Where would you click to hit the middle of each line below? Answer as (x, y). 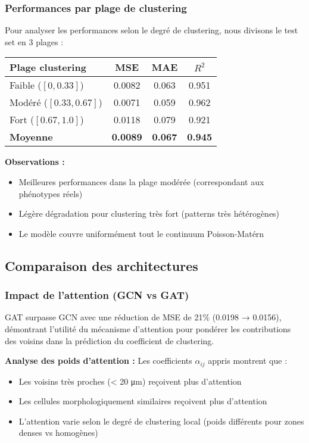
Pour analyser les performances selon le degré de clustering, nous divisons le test (152, 30)
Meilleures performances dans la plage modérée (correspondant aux (141, 182)
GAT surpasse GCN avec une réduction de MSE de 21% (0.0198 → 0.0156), (143, 317)
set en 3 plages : (34, 41)
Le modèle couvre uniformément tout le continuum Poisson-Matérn (141, 233)
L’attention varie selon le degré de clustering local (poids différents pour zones (161, 421)
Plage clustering (48, 67)
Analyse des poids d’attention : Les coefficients (99, 361)
